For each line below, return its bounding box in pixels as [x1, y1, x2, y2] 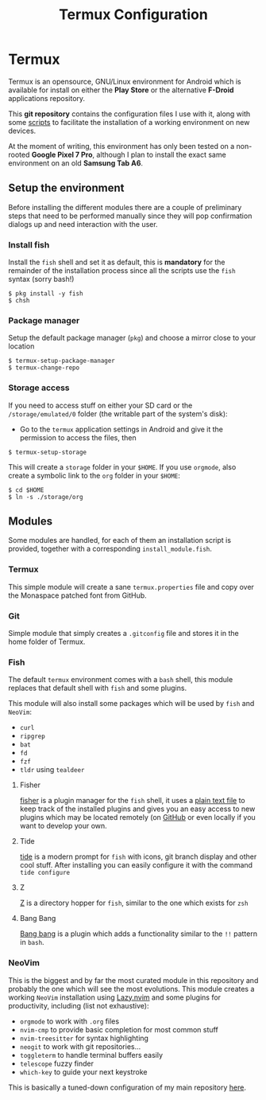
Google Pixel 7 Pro [31, 150, 93, 159]
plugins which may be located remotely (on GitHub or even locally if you [19, 813, 256, 822]
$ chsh [8, 297, 30, 305]
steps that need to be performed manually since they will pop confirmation [8, 211, 253, 220]
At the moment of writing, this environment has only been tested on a [8, 141, 235, 150]
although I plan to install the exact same [96, 150, 226, 159]
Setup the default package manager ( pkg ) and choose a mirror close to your [8, 333, 256, 343]
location [8, 341, 35, 351]
